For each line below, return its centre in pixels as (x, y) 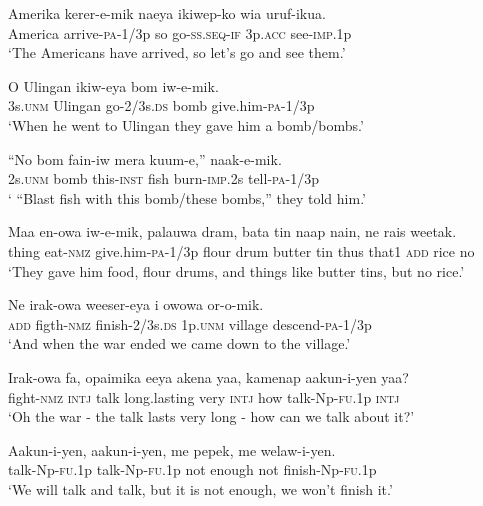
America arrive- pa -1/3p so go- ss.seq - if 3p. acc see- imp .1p (180, 32)
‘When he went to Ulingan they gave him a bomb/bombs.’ (186, 124)
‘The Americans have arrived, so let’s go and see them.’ (177, 52)
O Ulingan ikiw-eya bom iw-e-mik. (113, 85)
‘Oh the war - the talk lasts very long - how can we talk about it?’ (211, 416)
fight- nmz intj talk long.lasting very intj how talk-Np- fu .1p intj (204, 396)
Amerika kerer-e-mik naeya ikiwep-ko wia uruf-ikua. (167, 13)
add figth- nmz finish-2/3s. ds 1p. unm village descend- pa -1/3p (190, 323)
